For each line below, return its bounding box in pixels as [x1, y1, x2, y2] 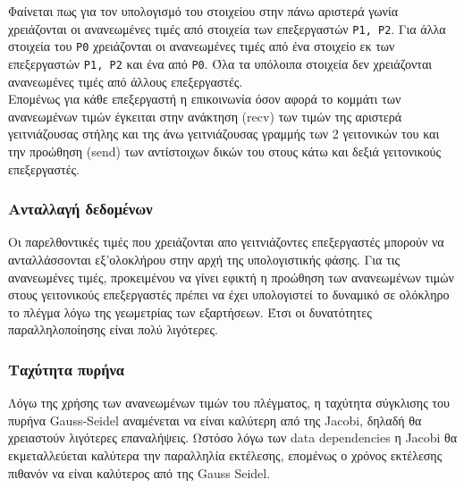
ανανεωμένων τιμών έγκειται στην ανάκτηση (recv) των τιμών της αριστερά [8, 106, 402, 125]
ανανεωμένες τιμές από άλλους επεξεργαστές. [8, 72, 243, 90]
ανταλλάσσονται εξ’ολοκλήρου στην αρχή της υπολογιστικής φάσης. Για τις [8, 249, 401, 268]
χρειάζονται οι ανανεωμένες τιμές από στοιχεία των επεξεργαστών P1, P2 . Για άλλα [8, 19, 446, 38]
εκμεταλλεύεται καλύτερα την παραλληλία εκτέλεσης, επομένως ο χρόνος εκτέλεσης [8, 445, 443, 464]
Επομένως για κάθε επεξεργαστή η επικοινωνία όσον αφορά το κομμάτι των [8, 89, 401, 108]
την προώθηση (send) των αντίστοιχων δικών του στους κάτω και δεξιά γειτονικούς [8, 141, 442, 160]
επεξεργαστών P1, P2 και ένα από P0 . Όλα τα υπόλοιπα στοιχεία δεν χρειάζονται [8, 54, 433, 72]
